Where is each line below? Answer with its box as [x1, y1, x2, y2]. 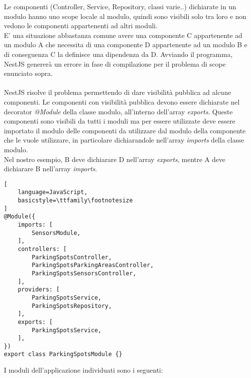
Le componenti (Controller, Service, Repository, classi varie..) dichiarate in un [4, 1, 236, 11]
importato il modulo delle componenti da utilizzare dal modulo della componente [4, 125, 246, 135]
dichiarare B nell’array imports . [4, 163, 97, 174]
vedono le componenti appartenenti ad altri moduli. [4, 20, 158, 31]
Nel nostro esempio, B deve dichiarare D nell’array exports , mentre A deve [4, 154, 225, 164]
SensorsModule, [32, 229, 81, 236]
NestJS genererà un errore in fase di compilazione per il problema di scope [4, 58, 226, 69]
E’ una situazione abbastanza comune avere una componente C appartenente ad [4, 30, 243, 40]
